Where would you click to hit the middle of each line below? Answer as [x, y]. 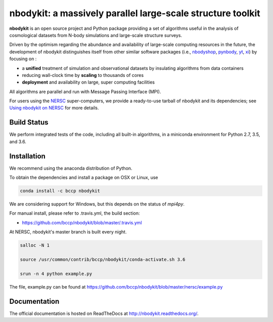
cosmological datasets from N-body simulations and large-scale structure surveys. [96, 35]
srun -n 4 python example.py [56, 274]
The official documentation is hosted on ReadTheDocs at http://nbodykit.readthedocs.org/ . [104, 313]
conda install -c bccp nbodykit [60, 191]
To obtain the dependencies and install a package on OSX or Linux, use [84, 178]
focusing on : [23, 59]
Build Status [29, 122]
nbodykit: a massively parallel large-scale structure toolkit [135, 13]
